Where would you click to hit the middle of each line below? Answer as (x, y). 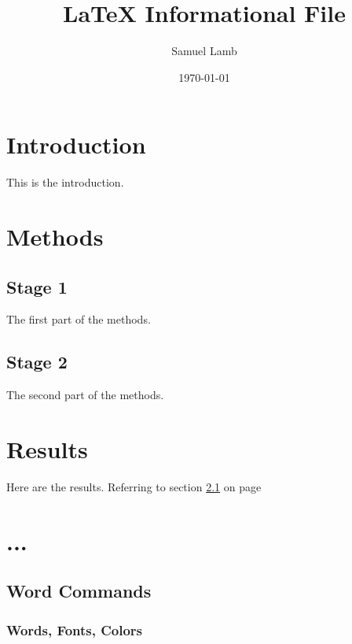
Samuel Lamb (204, 51)
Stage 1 (37, 286)
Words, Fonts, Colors (75, 629)
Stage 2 (37, 362)
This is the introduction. (65, 182)
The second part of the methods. (85, 395)
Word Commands (79, 591)
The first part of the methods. (79, 319)
